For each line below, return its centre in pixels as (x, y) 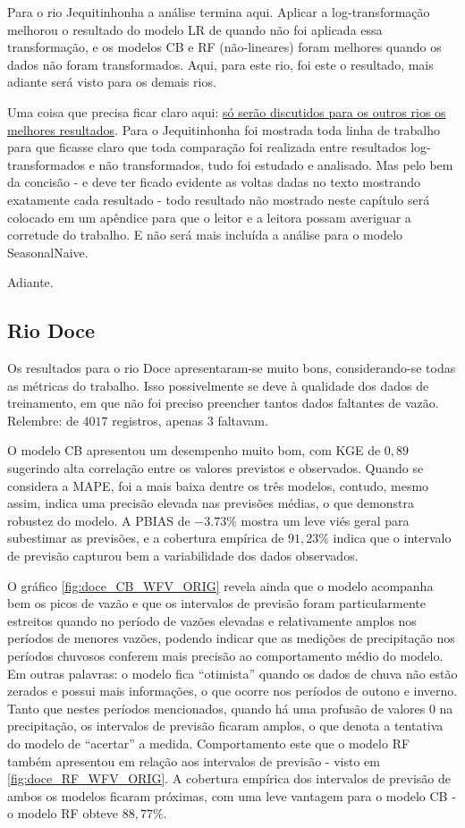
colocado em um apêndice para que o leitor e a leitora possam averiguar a (209, 217)
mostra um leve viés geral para (325, 520)
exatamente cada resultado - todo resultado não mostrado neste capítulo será (219, 199)
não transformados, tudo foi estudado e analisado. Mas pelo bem (276, 164)
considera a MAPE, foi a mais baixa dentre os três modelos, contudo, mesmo (218, 485)
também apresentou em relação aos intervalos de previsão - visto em (194, 760)
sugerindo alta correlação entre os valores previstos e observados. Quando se (216, 468)
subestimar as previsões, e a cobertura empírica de (146, 538)
